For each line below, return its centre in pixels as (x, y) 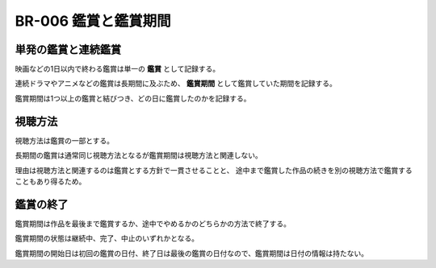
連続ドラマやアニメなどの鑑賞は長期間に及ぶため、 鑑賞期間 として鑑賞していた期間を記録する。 (176, 84)
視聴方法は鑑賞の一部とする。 (65, 140)
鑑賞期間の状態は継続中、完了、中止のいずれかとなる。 (107, 238)
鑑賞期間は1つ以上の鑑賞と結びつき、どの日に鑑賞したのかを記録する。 (133, 98)
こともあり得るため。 (50, 181)
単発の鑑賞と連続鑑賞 (68, 49)
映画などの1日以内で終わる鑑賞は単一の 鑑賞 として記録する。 (117, 69)
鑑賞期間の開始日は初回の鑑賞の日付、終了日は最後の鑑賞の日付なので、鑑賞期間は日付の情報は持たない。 (192, 253)
